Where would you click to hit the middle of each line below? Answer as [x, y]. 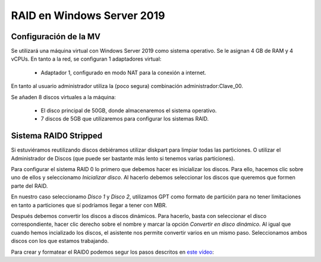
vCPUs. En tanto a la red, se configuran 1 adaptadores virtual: [86, 59]
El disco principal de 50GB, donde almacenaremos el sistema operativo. [129, 111]
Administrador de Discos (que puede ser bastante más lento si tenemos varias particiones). [123, 158]
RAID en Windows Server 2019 [88, 15]
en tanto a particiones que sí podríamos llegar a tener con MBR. [89, 205]
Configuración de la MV [56, 37]
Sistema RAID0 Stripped [57, 136]
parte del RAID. [29, 186]
